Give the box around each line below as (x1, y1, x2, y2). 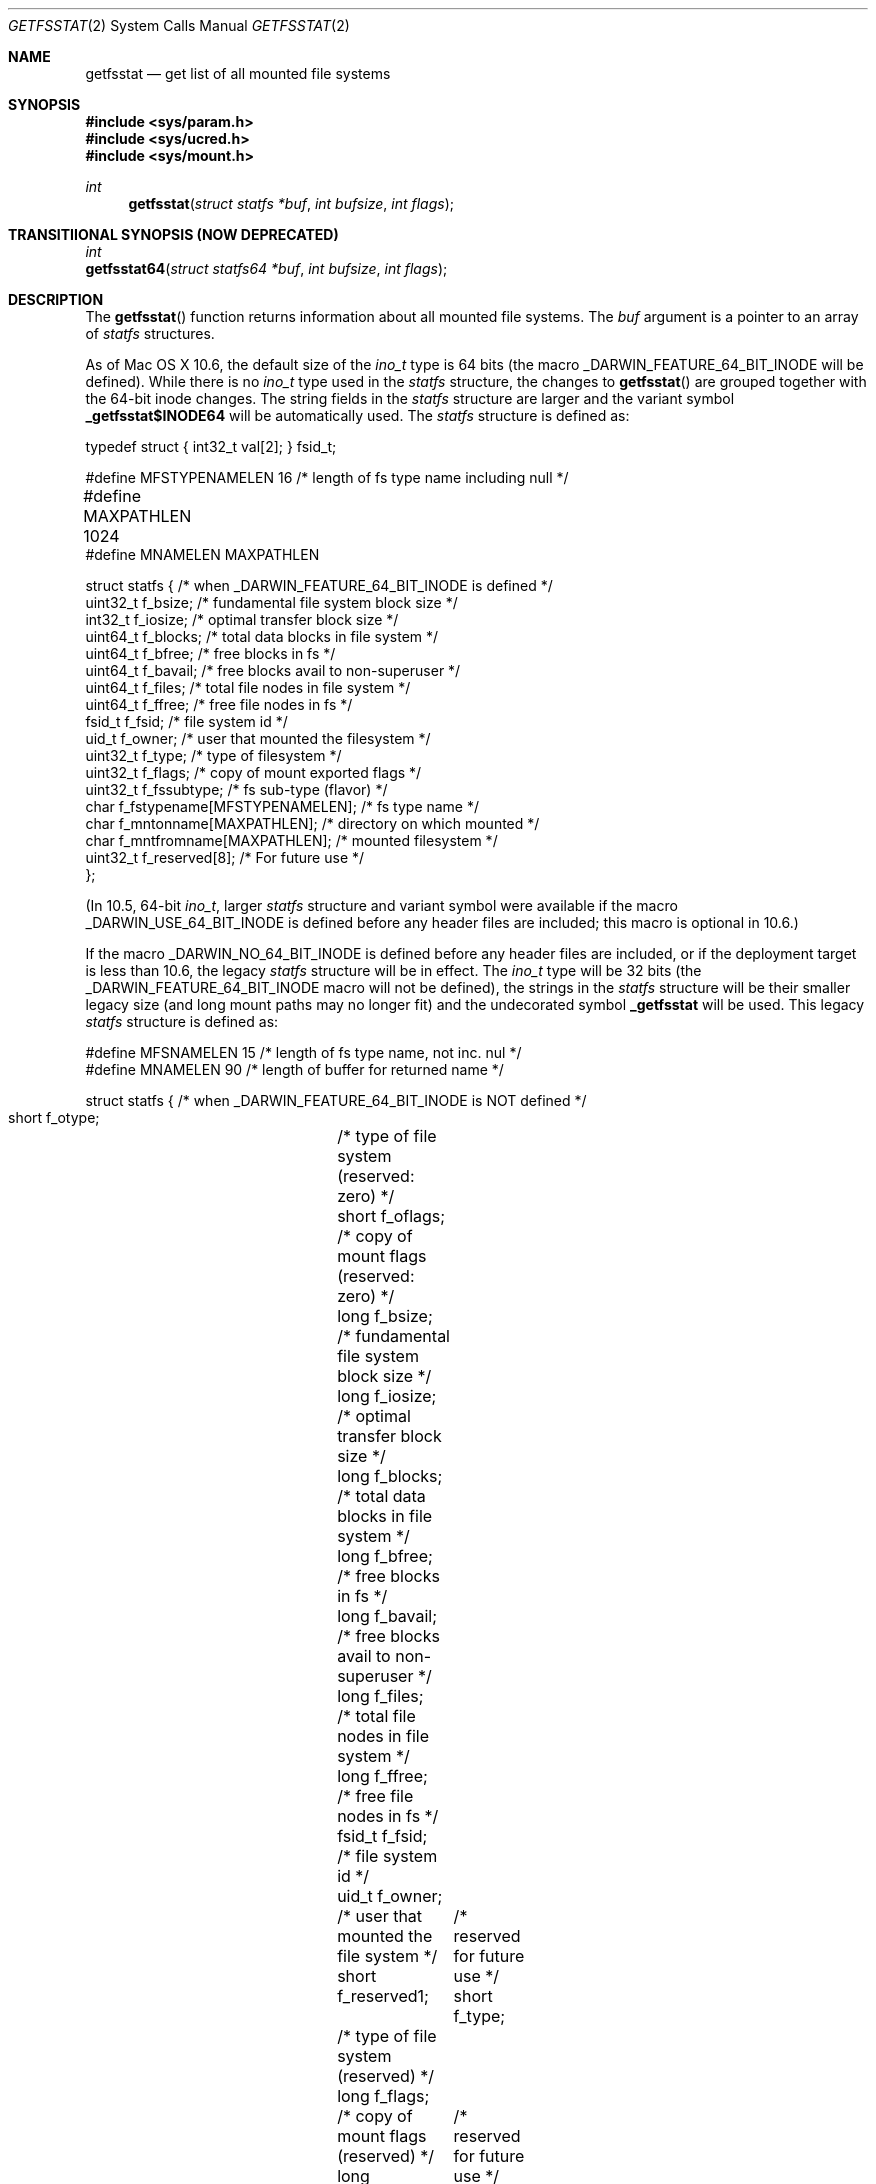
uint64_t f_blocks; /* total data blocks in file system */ (85, 628, 439, 645)
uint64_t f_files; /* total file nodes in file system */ (85, 679, 411, 696)
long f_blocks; (337, 1466, 443, 1486)
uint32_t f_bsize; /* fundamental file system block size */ (85, 594, 458, 611)
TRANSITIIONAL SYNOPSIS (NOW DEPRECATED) (8, 226, 339, 243)
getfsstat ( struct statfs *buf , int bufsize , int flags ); (128, 195, 454, 212)
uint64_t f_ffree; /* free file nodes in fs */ (85, 696, 353, 713)
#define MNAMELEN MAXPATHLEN (85, 546, 320, 563)
